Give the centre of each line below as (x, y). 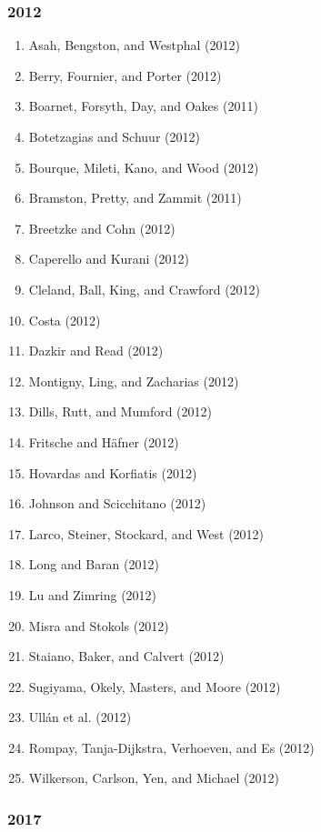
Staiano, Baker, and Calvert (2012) (126, 656)
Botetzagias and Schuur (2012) (114, 136)
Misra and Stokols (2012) (99, 625)
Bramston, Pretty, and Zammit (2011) (135, 198)
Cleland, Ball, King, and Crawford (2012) (145, 289)
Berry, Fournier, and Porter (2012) (125, 75)
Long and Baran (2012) (94, 564)
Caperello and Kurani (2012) (109, 259)
